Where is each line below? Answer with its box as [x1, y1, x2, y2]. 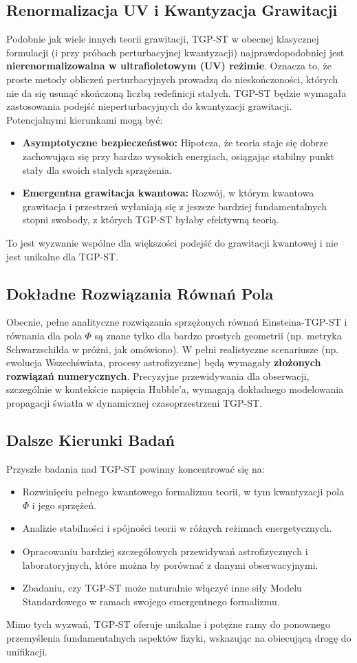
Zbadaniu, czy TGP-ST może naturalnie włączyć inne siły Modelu [22, 581, 302, 595]
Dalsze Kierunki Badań [6, 429, 175, 450]
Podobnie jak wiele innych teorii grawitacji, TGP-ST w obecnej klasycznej [6, 32, 319, 46]
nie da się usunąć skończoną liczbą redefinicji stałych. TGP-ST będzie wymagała [6, 85, 347, 100]
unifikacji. [6, 644, 47, 658]
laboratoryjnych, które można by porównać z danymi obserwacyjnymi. [22, 557, 318, 572]
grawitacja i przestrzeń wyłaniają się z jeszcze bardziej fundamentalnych [22, 199, 327, 213]
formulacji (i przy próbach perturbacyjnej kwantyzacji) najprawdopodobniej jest [6, 45, 345, 59]
